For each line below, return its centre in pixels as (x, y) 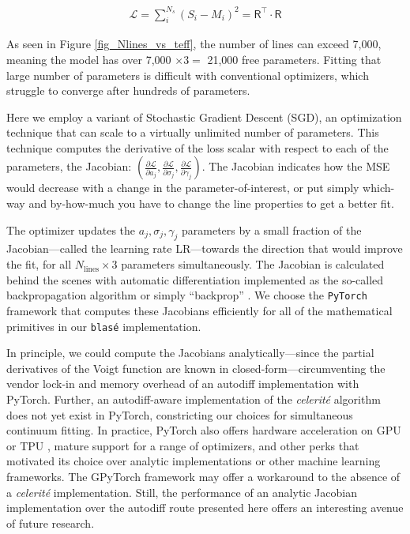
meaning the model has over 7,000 (89, 59)
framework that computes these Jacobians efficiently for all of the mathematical (199, 310)
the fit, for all (39, 264)
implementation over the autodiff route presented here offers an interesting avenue (205, 508)
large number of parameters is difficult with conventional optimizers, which (188, 75)
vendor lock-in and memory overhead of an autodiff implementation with (183, 384)
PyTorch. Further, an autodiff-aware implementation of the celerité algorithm (194, 399)
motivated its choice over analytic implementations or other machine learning (194, 461)
